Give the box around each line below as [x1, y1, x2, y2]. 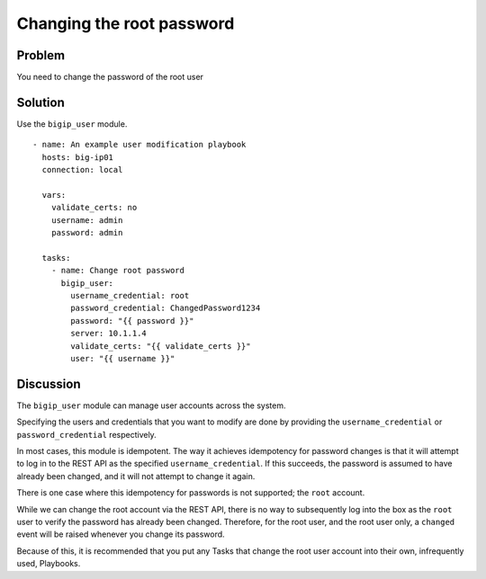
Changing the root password [16, 13, 235, 33]
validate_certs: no [50, 202, 138, 213]
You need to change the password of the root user [16, 72, 204, 83]
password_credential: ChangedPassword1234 [70, 303, 261, 314]
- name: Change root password [50, 265, 184, 276]
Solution [16, 94, 65, 110]
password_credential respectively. [16, 429, 157, 440]
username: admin [50, 215, 123, 225]
